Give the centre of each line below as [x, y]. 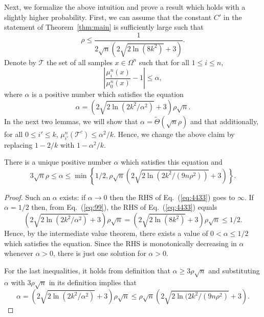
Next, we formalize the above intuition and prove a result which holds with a [125, 7]
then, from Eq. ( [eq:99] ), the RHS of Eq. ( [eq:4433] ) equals [124, 207]
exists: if [73, 197]
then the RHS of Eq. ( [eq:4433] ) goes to [172, 197]
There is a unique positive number [58, 162]
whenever [19, 253]
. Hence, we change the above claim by [174, 134]
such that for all [164, 62]
